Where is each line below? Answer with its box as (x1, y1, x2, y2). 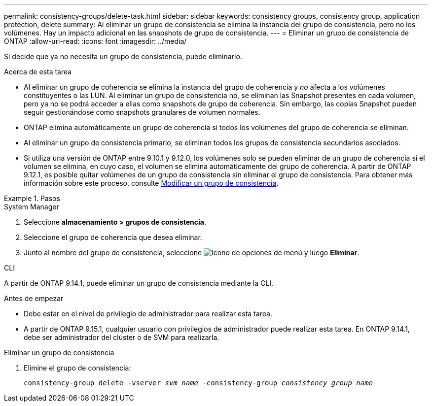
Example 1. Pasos (4, 194, 60, 203)
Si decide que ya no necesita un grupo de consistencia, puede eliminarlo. (4, 52, 242, 61)
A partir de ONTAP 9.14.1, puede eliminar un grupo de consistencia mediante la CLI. (4, 279, 273, 287)
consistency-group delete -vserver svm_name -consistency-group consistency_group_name (24, 379, 373, 387)
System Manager (4, 203, 59, 211)
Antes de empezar (4, 294, 64, 303)
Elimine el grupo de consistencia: (24, 364, 131, 372)
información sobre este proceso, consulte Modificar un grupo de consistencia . (24, 179, 279, 187)
